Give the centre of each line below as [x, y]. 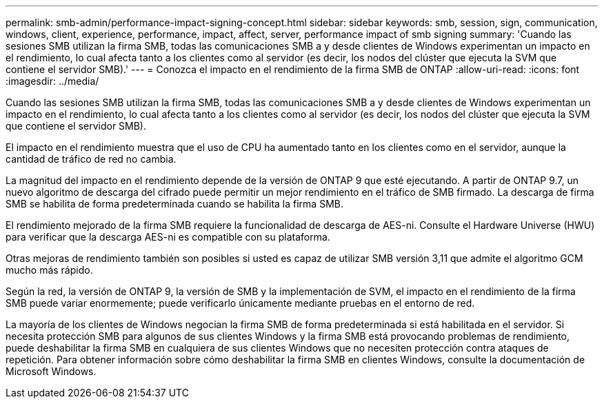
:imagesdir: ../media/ [52, 81]
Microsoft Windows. [51, 371]
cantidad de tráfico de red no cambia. [91, 159]
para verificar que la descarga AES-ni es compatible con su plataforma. [168, 237]
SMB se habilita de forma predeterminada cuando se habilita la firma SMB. [174, 204]
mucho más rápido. [49, 270]
